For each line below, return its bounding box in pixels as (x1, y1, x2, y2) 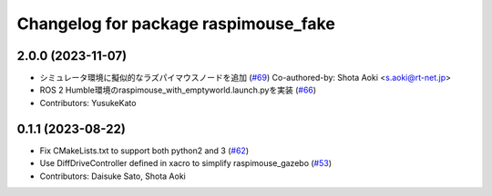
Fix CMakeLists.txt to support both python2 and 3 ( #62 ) (39, 145, 250, 156)
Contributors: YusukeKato (39, 97, 137, 108)
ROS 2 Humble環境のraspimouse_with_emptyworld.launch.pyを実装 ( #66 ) (39, 84, 317, 95)
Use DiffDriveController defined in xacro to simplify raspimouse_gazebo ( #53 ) (39, 158, 333, 169)
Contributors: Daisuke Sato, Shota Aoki (39, 171, 186, 181)
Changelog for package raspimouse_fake (16, 14, 336, 34)
